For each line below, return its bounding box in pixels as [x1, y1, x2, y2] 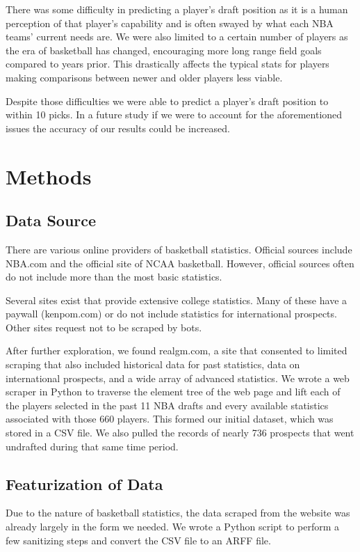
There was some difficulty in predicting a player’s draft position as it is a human [6, 2, 348, 16]
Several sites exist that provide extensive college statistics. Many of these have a [6, 292, 347, 307]
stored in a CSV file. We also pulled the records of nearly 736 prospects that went [6, 425, 354, 440]
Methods [6, 161, 92, 190]
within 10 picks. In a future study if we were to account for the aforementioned [6, 107, 343, 122]
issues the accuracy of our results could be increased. [6, 120, 230, 135]
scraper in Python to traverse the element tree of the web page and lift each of [6, 384, 341, 399]
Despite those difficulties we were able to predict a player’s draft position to [6, 93, 329, 108]
